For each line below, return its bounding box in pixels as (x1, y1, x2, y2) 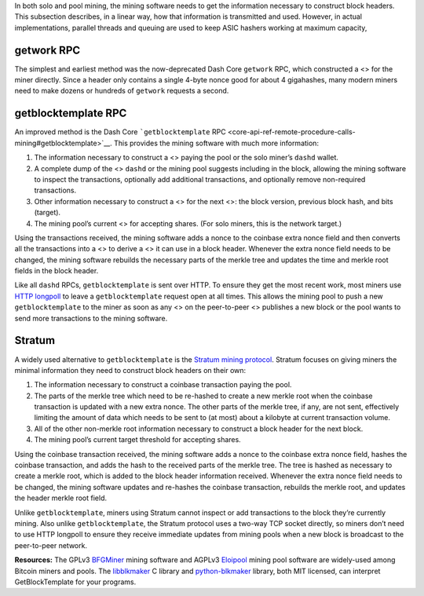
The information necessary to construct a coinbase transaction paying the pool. (34, 380, 292, 389)
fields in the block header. (14, 266, 99, 276)
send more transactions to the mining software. (14, 313, 168, 323)
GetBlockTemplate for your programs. (14, 577, 137, 587)
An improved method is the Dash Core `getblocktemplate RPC (14, 127, 227, 137)
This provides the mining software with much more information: (114, 138, 320, 148)
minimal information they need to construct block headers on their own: (14, 365, 247, 375)
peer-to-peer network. (14, 540, 88, 550)
